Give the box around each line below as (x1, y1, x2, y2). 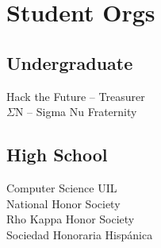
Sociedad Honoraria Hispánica (6, 226, 153, 242)
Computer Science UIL (6, 179, 117, 196)
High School (6, 142, 108, 167)
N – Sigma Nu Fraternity (14, 103, 137, 120)
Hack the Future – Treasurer (6, 87, 145, 104)
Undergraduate (6, 50, 133, 75)
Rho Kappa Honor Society (6, 211, 135, 227)
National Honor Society (6, 195, 121, 211)
